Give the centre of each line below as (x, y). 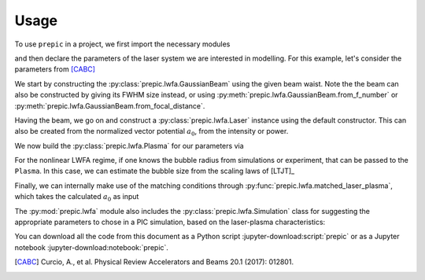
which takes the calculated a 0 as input (77, 198)
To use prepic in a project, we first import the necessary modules (122, 44)
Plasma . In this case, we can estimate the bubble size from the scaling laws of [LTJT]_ (155, 171)
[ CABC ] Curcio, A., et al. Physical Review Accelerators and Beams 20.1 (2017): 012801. (154, 262)
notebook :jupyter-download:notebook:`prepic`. (92, 247)
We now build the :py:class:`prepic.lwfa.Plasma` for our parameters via (129, 146)
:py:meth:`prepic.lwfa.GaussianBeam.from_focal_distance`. (110, 105)
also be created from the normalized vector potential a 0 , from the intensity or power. (152, 132)
